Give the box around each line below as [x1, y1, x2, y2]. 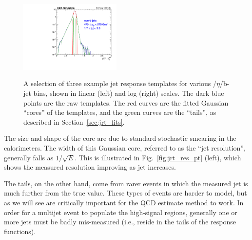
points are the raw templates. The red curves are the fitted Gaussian [23, 97, 229, 108]
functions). [4, 226, 36, 236]
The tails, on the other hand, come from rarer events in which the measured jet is [4, 178, 248, 188]
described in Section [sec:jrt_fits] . [23, 116, 125, 127]
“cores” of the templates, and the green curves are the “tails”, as [23, 107, 216, 117]
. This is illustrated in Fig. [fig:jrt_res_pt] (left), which [75, 152, 241, 162]
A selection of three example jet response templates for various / [23, 78, 216, 88]
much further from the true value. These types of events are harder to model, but [4, 188, 247, 198]
